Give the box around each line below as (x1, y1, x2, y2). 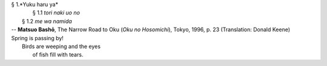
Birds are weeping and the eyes (22, 43, 101, 50)
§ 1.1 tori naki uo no (32, 9, 80, 16)
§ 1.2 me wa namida (22, 17, 72, 25)
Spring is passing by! (11, 34, 64, 41)
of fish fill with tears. (32, 51, 84, 58)
